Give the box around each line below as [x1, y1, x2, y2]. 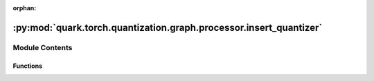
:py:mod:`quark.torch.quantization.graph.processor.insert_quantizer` [12, 21, 323, 34]
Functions [12, 62, 43, 70]
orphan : [12, 4, 37, 12]
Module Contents [12, 43, 73, 52]
